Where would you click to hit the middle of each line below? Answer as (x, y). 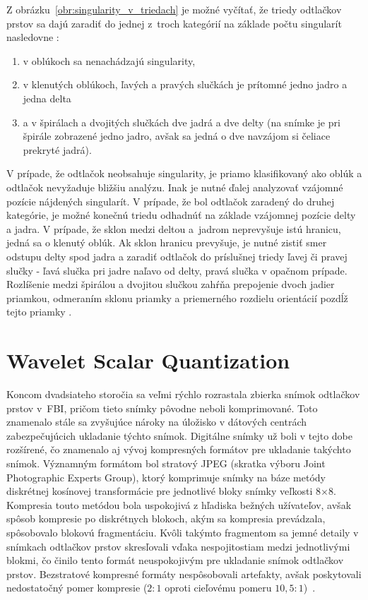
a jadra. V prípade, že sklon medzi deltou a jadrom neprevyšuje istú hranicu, (174, 228)
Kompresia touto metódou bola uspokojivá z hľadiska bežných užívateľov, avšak (179, 504)
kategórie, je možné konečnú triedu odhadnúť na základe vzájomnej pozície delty (181, 215)
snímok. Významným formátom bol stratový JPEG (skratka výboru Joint (166, 463)
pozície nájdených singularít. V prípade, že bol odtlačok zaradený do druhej (171, 201)
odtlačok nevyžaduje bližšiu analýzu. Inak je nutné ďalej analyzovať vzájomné (175, 187)
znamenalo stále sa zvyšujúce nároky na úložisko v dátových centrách (157, 422)
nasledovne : (33, 37)
